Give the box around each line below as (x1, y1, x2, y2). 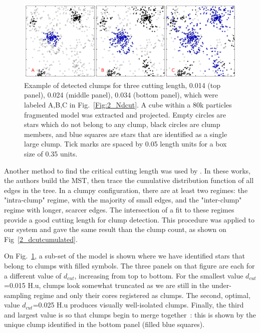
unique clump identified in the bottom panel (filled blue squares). (4, 319, 205, 329)
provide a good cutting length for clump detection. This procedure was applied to (4, 214, 255, 224)
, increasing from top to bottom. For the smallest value (74, 270, 243, 280)
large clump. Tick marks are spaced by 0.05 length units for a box (24, 138, 227, 149)
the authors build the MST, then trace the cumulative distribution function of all (4, 175, 254, 185)
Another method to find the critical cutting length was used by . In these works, (4, 165, 250, 175)
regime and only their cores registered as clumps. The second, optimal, (34, 289, 250, 300)
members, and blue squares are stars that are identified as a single (24, 128, 227, 139)
